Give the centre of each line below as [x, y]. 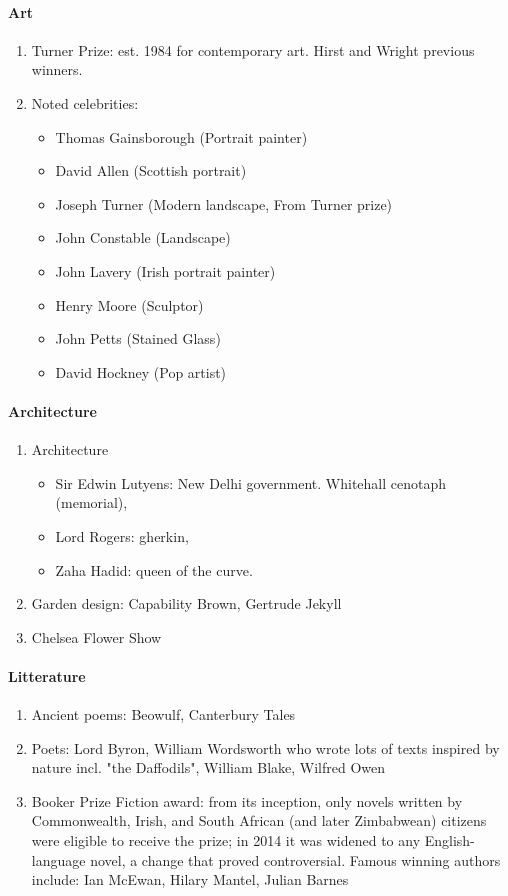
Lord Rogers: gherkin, [122, 535]
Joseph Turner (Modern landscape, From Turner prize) [224, 203]
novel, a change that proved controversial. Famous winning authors [295, 859]
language [58, 859]
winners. [57, 69]
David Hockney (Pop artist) [141, 371]
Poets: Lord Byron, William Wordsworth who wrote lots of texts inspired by [265, 747]
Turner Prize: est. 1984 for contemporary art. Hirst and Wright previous [253, 49]
